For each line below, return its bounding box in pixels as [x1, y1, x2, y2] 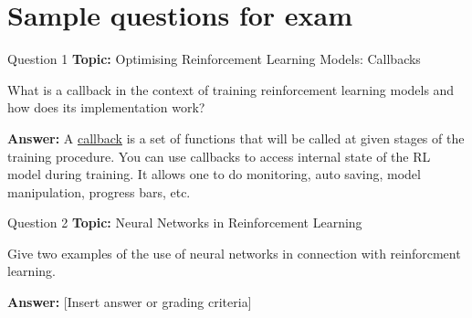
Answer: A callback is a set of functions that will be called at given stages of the [7, 128, 465, 147]
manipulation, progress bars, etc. [7, 182, 191, 201]
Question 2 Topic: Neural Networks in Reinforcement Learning [7, 213, 362, 232]
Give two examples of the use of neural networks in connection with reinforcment [7, 243, 461, 262]
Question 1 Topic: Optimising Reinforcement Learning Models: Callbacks [7, 49, 421, 69]
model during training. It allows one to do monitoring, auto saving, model [7, 164, 421, 184]
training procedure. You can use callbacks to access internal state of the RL [7, 146, 431, 165]
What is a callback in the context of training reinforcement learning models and [7, 79, 455, 99]
